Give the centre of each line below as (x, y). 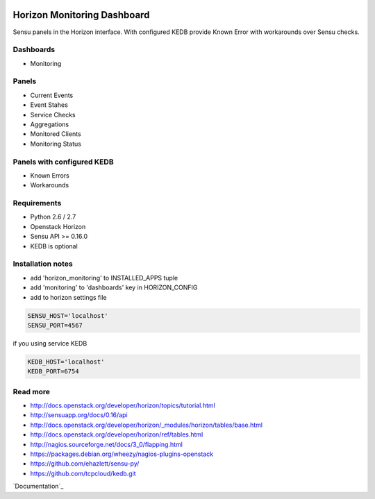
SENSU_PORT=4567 (55, 325)
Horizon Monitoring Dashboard (81, 15)
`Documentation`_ (38, 487)
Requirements (37, 203)
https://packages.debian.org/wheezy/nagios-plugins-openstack (122, 454)
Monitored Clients (56, 134)
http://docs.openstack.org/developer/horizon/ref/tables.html (117, 434)
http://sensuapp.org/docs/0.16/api (79, 415)
